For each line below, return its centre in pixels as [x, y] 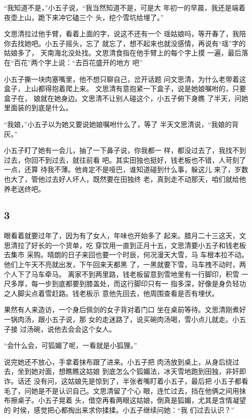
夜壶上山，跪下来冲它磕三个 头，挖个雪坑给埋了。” [84, 17]
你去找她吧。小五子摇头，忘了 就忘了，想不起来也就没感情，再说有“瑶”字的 [125, 43]
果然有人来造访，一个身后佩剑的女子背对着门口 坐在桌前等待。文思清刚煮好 [125, 309]
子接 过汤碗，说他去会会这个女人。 [60, 329]
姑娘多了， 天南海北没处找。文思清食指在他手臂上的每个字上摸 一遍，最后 [123, 53]
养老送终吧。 [24, 188]
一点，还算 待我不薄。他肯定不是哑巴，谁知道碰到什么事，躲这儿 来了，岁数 [126, 169]
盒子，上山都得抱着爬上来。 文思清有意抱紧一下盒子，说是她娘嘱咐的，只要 [125, 88]
